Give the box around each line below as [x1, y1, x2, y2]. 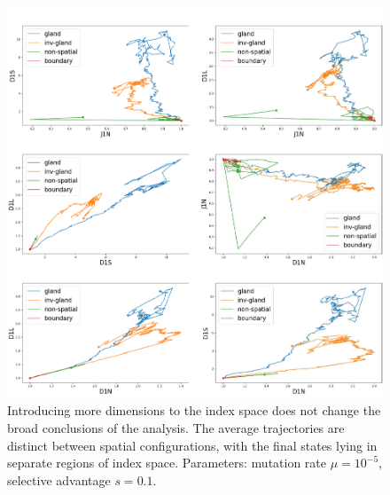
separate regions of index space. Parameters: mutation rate [7, 453, 327, 472]
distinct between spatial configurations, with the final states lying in [7, 436, 378, 454]
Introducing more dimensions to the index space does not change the [7, 401, 381, 420]
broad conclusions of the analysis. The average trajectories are [7, 418, 345, 436]
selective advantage [7, 470, 111, 489]
